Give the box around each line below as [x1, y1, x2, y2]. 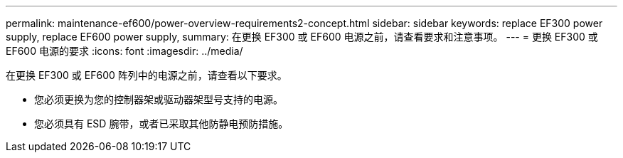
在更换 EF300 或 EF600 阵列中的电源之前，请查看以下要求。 [6, 69, 287, 81]
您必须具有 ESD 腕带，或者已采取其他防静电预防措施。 [34, 117, 289, 130]
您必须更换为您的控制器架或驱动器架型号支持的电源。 [34, 93, 283, 105]
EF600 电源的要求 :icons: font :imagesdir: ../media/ [6, 45, 243, 57]
